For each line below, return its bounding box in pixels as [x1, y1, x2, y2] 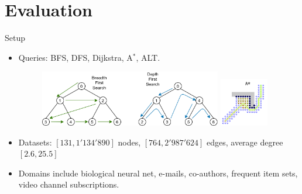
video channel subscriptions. [18, 178, 119, 190]
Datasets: [18, 136, 52, 148]
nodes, [118, 136, 141, 148]
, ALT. [136, 51, 160, 63]
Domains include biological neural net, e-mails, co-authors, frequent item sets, [18, 167, 298, 179]
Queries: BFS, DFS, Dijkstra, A [18, 51, 133, 63]
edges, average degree [206, 136, 283, 148]
